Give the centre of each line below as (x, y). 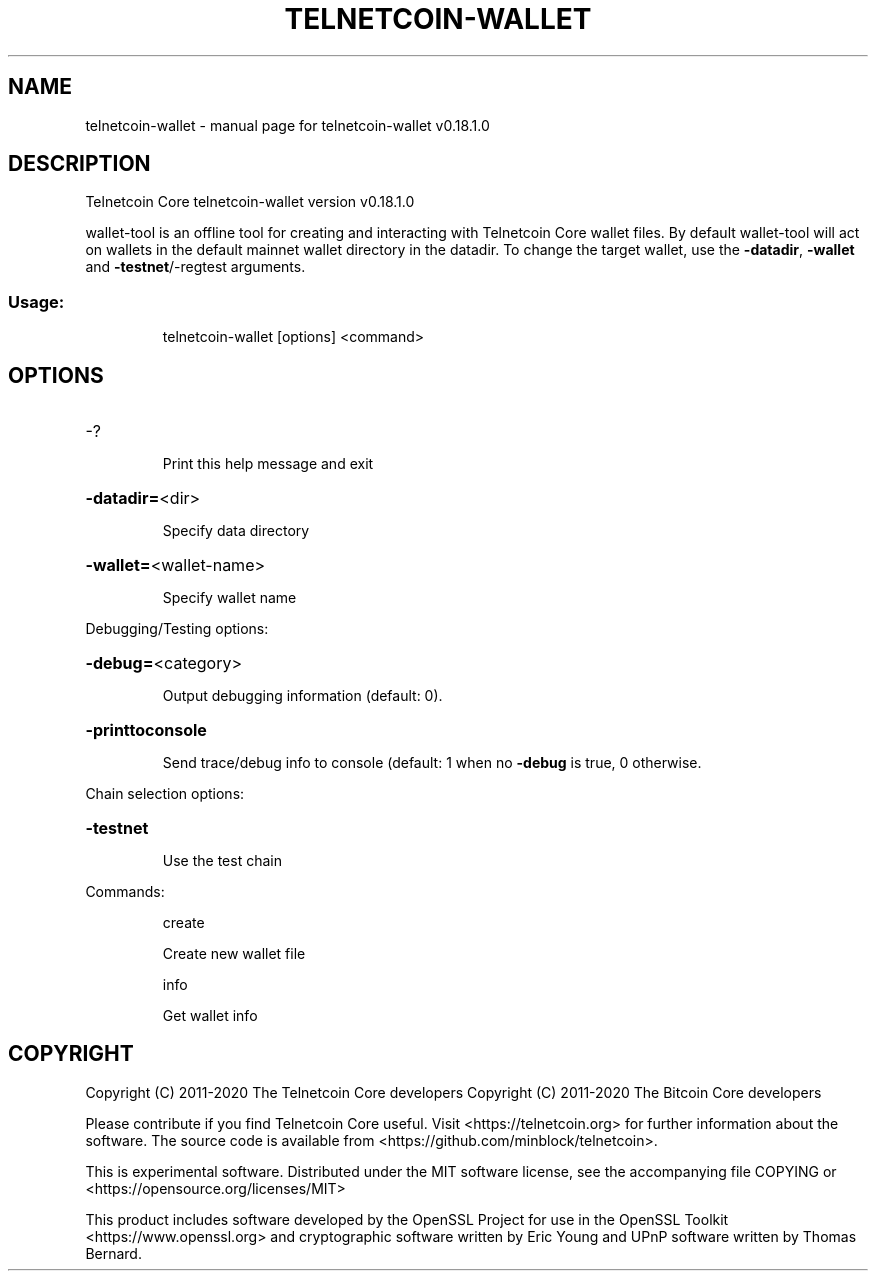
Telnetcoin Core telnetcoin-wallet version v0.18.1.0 (250, 202)
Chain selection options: (165, 794)
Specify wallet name (229, 598)
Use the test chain (222, 861)
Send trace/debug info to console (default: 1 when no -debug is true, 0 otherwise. (432, 763)
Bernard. (113, 1253)
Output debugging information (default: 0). (302, 696)
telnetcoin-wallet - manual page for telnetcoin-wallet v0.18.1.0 (287, 125)
